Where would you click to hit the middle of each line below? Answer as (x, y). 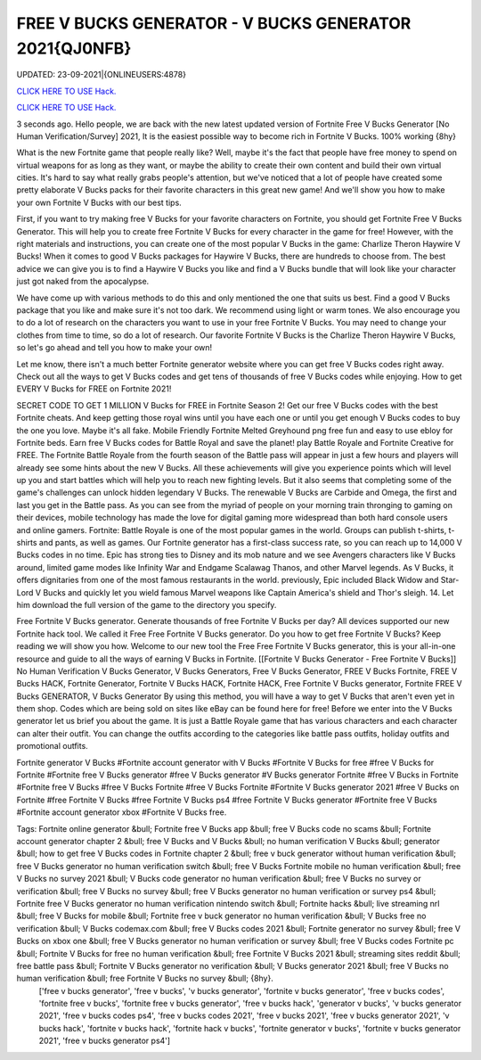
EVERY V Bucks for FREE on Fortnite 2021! (94, 389)
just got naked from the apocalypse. (83, 282)
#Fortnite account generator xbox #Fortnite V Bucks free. (122, 812)
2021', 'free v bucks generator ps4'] (105, 1041)
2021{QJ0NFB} (74, 48)
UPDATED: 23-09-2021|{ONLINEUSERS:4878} (102, 75)
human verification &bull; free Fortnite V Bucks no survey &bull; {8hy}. (145, 978)
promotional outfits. (52, 746)
